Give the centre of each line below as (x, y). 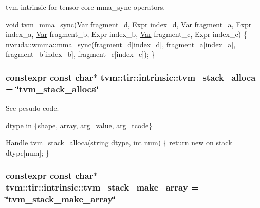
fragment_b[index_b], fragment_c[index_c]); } (80, 54)
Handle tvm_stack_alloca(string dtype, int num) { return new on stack (119, 143)
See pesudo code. (32, 108)
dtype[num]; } (27, 152)
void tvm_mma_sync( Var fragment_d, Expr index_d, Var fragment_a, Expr (129, 24)
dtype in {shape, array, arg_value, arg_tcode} (79, 125)
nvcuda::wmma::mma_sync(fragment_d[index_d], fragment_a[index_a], (121, 44)
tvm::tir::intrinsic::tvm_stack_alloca (178, 77)
